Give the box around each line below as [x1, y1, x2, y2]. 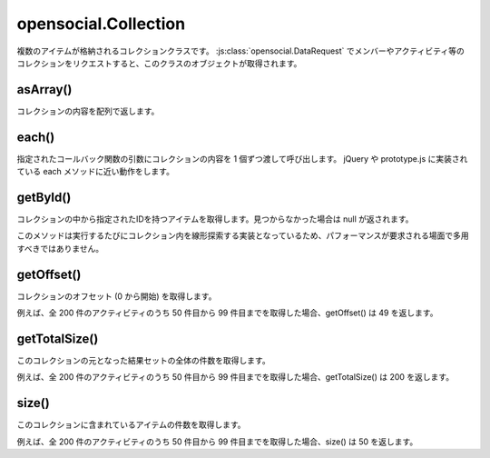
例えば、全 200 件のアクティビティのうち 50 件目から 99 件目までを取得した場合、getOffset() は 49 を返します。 [16, 307, 438, 318]
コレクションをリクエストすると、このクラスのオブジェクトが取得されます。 [16, 57, 302, 68]
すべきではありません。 [16, 243, 104, 254]
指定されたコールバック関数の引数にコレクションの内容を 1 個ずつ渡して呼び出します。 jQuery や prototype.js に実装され [16, 153, 468, 164]
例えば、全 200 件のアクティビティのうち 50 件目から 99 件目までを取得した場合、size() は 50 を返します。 [16, 436, 418, 447]
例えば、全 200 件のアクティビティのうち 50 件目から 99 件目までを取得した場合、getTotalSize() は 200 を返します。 [16, 372, 454, 383]
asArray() [16, 82, 73, 97]
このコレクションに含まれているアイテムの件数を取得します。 [16, 419, 246, 431]
